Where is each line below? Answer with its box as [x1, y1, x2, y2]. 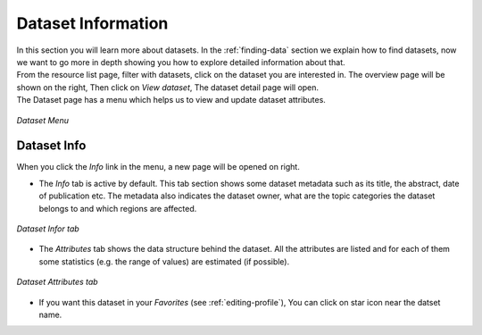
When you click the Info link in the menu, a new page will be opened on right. [16, 162, 301, 172]
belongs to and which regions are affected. [38, 203, 197, 214]
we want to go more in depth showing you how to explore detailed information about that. [16, 56, 345, 67]
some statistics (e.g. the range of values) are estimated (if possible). [38, 255, 290, 267]
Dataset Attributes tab [16, 277, 98, 288]
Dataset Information [16, 13, 169, 33]
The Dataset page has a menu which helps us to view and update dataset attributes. [16, 95, 326, 105]
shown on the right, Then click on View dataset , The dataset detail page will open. [16, 81, 320, 93]
